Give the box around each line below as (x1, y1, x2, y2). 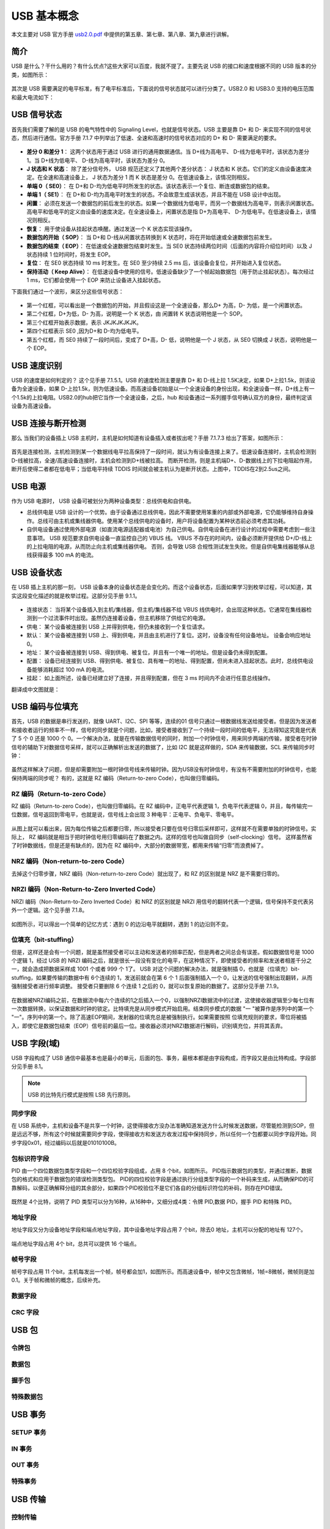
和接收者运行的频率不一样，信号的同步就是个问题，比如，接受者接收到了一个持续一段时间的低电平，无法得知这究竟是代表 (11, 726, 317, 733)
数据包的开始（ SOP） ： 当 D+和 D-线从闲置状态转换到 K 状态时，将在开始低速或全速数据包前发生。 (26, 234, 276, 241)
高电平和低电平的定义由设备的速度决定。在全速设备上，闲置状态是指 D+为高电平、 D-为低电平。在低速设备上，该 (26, 208, 311, 215)
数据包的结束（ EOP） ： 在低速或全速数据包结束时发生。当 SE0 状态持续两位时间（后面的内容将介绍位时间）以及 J (26, 242, 312, 250)
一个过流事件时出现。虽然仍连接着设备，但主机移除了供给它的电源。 (37, 615, 209, 622)
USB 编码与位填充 (11, 702, 78, 712)
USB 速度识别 (11, 360, 62, 371)
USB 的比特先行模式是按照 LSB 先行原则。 (28, 1090, 134, 1098)
